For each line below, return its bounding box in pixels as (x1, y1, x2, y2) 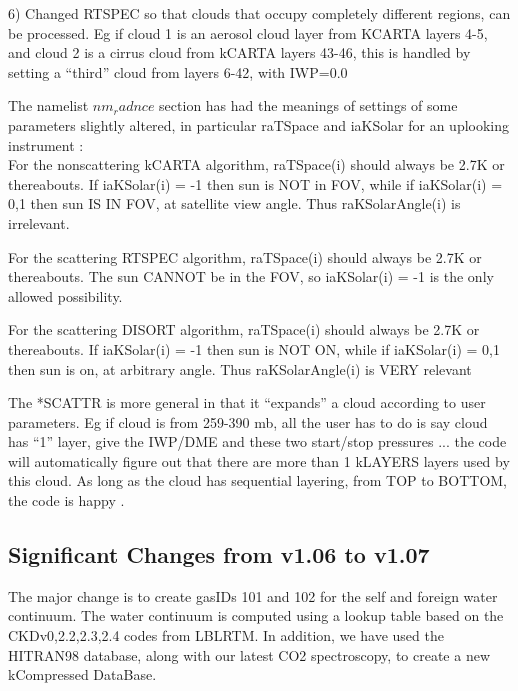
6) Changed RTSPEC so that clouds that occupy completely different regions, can (8, 3, 511, 23)
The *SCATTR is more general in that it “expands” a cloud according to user (8, 392, 486, 413)
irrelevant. (8, 212, 70, 233)
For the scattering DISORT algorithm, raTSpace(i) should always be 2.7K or (8, 319, 480, 340)
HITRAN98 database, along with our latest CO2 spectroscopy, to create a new (8, 644, 491, 665)
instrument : (8, 134, 84, 155)
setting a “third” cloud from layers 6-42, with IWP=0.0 (8, 61, 348, 82)
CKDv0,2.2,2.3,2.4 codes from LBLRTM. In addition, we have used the (8, 625, 444, 646)
